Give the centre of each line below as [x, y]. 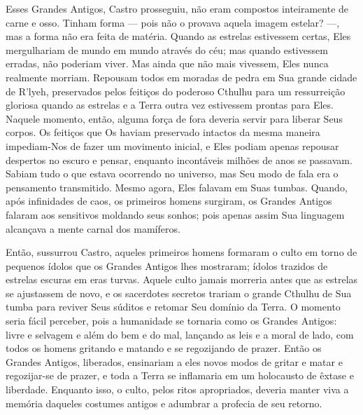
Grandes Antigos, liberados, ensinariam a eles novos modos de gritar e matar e [174, 361]
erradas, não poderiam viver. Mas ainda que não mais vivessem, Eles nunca [167, 63]
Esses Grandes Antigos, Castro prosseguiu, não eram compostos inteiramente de [177, 8]
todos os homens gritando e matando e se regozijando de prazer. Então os [164, 348]
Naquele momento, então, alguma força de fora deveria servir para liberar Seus [174, 118]
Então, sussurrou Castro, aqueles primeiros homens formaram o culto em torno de [181, 252]
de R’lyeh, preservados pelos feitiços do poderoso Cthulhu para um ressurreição [176, 91]
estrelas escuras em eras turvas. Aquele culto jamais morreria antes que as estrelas [182, 279]
